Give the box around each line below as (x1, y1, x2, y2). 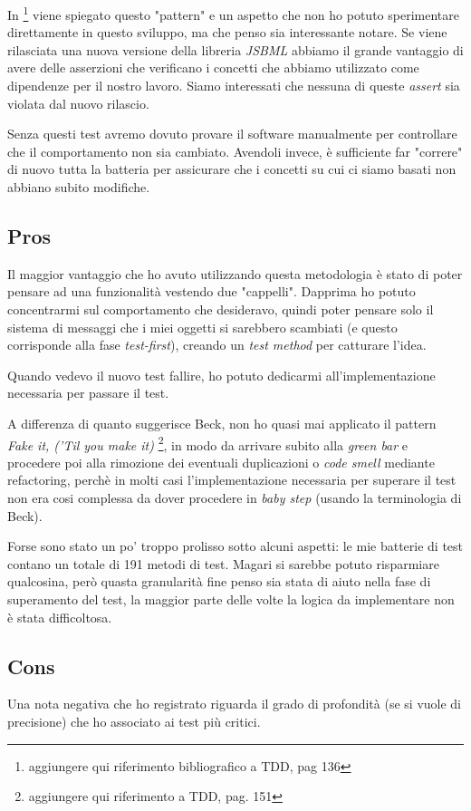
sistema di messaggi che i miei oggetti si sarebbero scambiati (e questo (7, 317, 398, 336)
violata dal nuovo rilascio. (7, 93, 149, 112)
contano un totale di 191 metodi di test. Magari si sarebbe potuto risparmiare (7, 554, 439, 573)
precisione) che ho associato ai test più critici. (7, 711, 261, 730)
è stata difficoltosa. (7, 607, 112, 626)
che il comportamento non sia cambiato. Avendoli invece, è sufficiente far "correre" (7, 141, 463, 160)
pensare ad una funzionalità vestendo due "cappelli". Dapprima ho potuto (7, 282, 416, 301)
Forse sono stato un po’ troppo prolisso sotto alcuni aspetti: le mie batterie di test (7, 536, 464, 555)
